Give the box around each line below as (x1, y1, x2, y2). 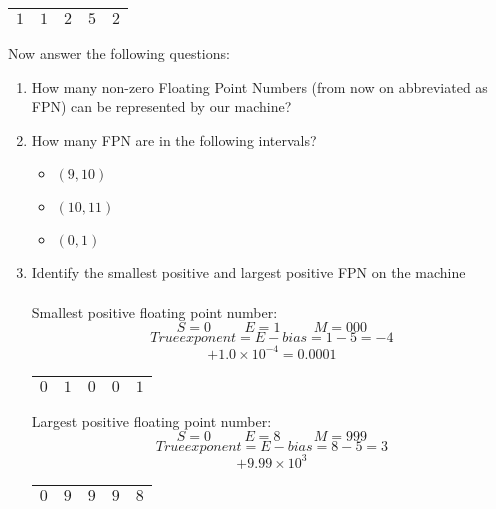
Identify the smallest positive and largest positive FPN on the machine (31, 262, 466, 283)
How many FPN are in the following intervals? (31, 129, 317, 150)
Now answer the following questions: (8, 43, 230, 63)
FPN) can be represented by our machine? (31, 96, 292, 117)
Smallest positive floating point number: (31, 301, 278, 322)
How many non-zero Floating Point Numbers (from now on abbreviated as (31, 76, 488, 97)
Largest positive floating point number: (31, 410, 272, 431)
